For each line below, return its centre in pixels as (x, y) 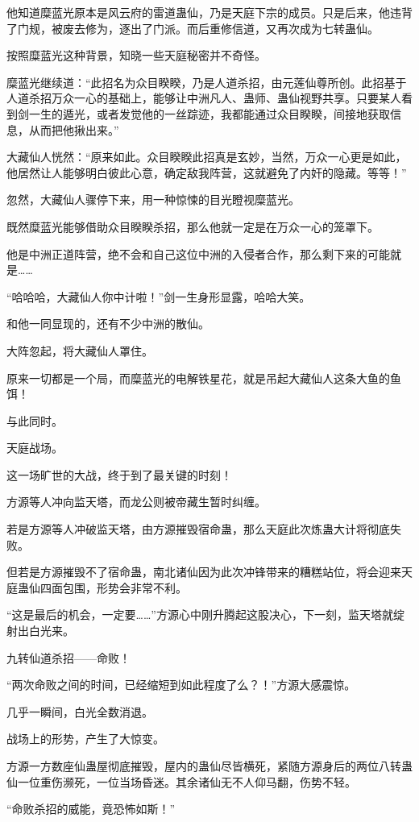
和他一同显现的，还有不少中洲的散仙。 (108, 324)
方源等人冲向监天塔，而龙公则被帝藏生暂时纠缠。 (136, 502)
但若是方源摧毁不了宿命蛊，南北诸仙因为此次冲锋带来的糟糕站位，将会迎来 (204, 572)
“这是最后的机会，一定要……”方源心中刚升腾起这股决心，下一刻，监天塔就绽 (205, 614)
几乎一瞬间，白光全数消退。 (80, 711)
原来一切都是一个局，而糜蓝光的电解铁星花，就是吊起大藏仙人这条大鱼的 (198, 378)
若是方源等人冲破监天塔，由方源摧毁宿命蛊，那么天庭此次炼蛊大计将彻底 (198, 529)
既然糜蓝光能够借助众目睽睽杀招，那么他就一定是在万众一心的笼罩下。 (193, 226)
